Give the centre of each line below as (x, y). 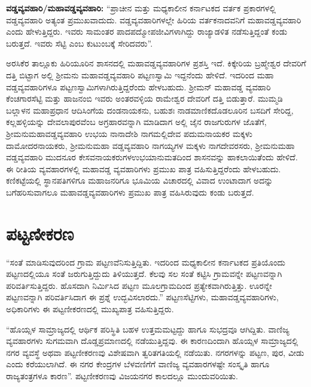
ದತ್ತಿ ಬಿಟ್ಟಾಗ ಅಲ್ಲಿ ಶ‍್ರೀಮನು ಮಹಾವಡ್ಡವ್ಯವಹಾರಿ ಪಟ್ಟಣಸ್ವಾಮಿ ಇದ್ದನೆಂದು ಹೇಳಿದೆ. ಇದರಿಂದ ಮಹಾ (140, 74)
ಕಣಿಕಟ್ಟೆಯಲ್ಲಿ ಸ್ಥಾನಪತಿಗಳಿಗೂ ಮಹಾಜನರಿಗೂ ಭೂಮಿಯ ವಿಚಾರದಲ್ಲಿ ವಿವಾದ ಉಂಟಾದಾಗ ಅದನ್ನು (140, 180)
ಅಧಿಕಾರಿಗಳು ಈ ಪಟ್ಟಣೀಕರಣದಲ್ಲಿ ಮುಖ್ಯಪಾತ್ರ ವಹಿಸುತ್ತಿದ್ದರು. (90, 309)
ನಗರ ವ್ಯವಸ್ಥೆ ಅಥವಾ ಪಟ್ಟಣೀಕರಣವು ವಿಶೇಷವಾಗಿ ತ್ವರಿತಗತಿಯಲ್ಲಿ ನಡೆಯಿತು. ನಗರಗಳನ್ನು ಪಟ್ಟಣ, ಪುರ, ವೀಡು (155, 352)
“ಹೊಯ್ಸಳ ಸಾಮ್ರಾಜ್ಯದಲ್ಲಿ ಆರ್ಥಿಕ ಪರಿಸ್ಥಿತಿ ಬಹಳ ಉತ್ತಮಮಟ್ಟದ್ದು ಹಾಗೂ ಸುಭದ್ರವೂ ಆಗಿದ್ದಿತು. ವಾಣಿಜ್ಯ (148, 329)
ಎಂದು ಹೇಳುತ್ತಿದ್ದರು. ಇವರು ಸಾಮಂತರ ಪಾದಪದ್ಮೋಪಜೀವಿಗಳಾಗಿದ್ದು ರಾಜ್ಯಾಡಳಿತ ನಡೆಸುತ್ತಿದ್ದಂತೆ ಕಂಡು (147, 31)
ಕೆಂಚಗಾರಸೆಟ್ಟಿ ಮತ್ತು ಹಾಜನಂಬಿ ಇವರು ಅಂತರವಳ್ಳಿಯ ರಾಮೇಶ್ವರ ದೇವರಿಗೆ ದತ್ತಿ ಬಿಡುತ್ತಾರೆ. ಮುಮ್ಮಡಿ (144, 98)
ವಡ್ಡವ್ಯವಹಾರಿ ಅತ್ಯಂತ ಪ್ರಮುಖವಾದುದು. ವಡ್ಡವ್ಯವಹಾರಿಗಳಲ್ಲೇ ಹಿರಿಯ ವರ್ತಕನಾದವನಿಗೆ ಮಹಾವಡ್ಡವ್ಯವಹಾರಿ (154, 19)
